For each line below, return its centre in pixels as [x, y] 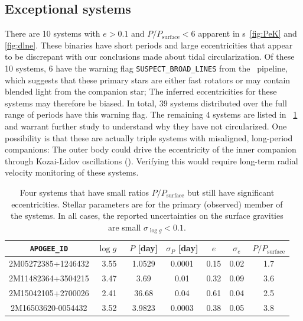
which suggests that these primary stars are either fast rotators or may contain [148, 80]
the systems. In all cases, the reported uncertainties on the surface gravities [147, 215]
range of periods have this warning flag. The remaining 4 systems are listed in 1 [151, 114]
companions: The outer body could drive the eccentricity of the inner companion [151, 149]
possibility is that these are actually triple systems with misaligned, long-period [149, 137]
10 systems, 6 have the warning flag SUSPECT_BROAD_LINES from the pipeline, [146, 68]
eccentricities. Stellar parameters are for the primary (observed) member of [147, 204]
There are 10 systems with [53, 33]
